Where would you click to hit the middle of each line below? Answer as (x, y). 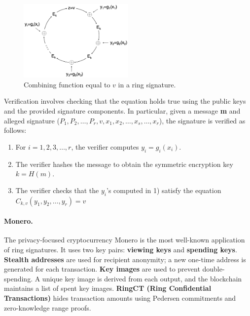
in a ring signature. (147, 84)
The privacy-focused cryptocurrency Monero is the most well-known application (125, 240)
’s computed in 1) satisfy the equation (164, 190)
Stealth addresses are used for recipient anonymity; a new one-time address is (125, 259)
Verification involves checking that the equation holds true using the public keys (125, 101)
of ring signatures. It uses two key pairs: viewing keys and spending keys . (121, 249)
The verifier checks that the (57, 190)
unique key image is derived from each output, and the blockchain (142, 278)
